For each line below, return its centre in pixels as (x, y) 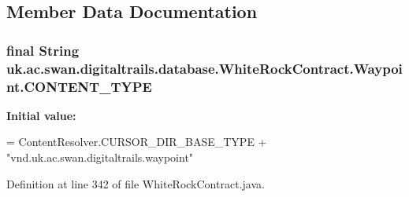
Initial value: (41, 115)
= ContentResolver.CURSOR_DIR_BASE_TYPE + (137, 142)
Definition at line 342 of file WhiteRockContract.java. (136, 183)
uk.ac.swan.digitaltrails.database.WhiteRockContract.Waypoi (204, 68)
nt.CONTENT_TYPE (79, 86)
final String (43, 50)
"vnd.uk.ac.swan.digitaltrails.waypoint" (100, 157)
